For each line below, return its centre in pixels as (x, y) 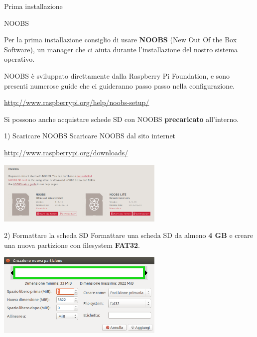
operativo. (19, 59)
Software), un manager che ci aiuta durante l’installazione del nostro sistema (121, 49)
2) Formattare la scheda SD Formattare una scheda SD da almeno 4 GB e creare (128, 235)
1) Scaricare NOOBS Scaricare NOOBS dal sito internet (90, 136)
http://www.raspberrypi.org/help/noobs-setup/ (77, 102)
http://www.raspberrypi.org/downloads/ (66, 152)
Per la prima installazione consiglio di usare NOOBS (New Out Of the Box (121, 40)
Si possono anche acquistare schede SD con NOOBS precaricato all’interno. (122, 119)
